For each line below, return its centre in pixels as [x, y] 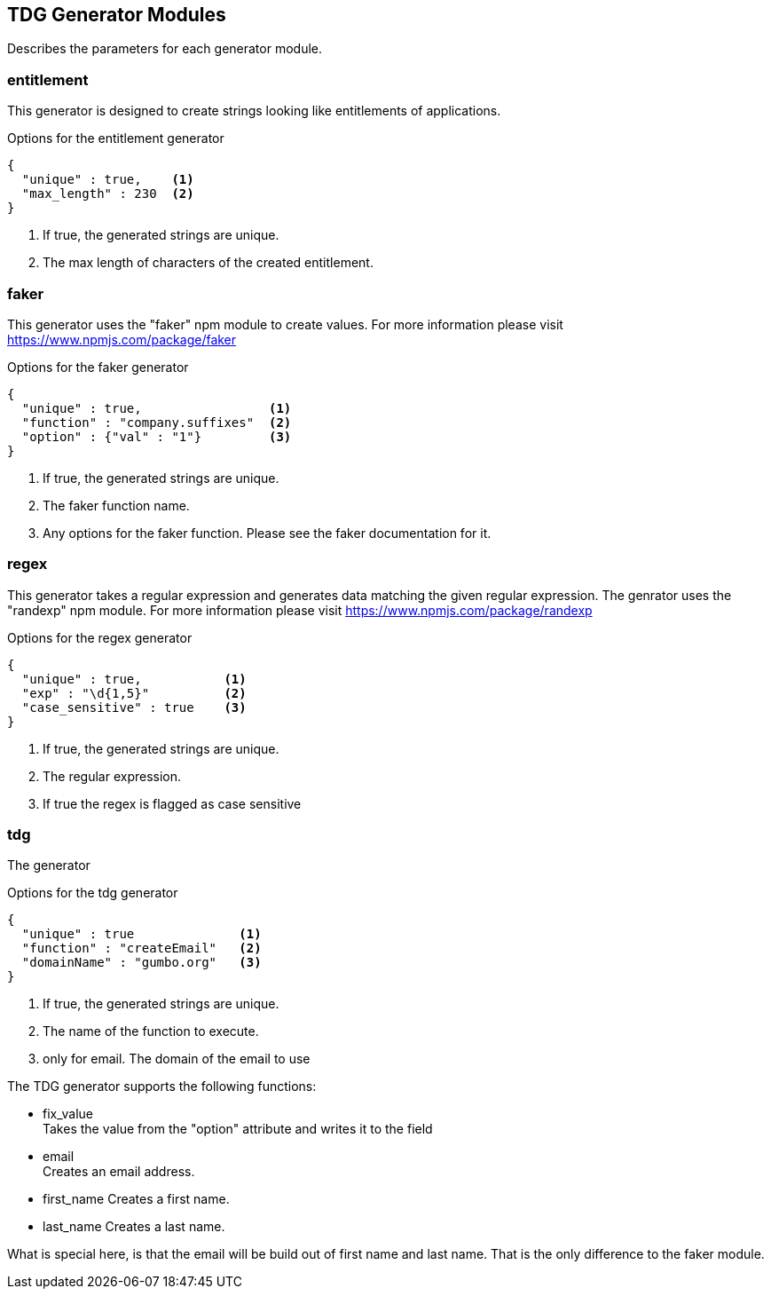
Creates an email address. [119, 1172]
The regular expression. [112, 776]
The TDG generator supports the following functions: [162, 1087]
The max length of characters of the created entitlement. [208, 263]
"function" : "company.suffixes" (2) [157, 422]
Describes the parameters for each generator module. [165, 49]
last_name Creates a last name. [134, 1227]
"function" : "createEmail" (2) [142, 948]
